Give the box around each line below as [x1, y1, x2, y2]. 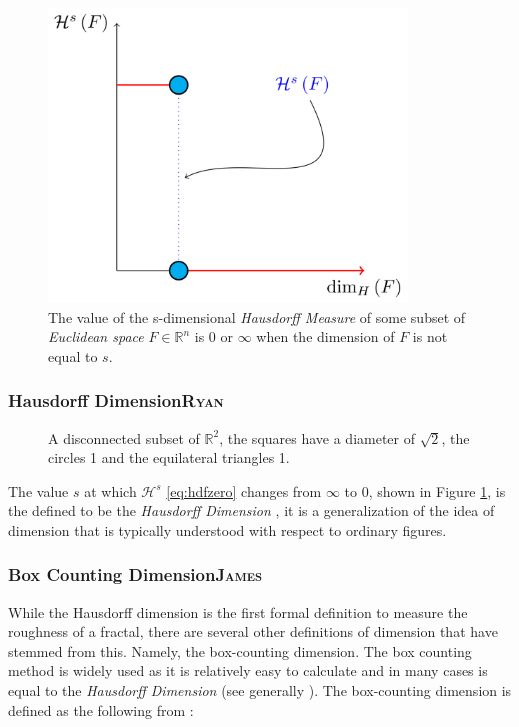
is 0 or [194, 326, 234, 347]
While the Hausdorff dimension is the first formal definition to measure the [8, 601, 468, 622]
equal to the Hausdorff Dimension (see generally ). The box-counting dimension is [8, 680, 512, 701]
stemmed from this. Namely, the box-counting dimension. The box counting [8, 640, 472, 661]
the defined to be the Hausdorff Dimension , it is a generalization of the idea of [8, 500, 495, 521]
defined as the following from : [8, 699, 194, 720]
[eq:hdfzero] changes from [166, 480, 322, 501]
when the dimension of [256, 326, 395, 347]
